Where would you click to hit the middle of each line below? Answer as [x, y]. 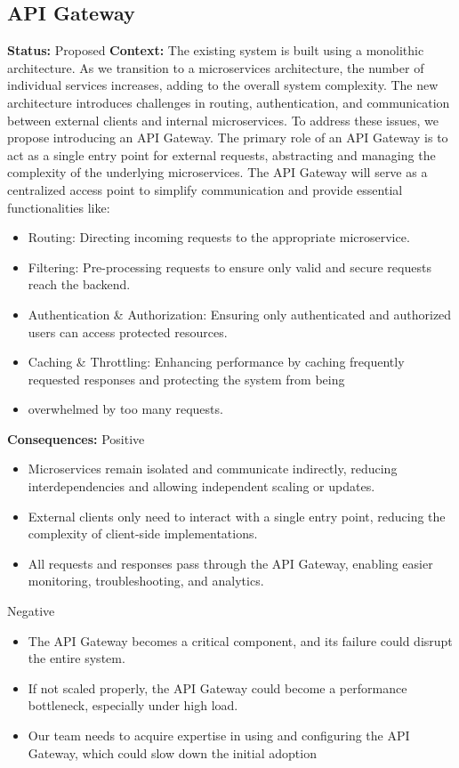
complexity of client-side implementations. [143, 534]
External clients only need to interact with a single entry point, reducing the [237, 516]
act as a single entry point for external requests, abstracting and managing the [221, 154]
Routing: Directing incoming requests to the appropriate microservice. [219, 237]
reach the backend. [79, 284]
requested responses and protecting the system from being [186, 379]
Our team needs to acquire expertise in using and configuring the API [219, 736]
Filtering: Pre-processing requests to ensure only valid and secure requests [229, 267]
